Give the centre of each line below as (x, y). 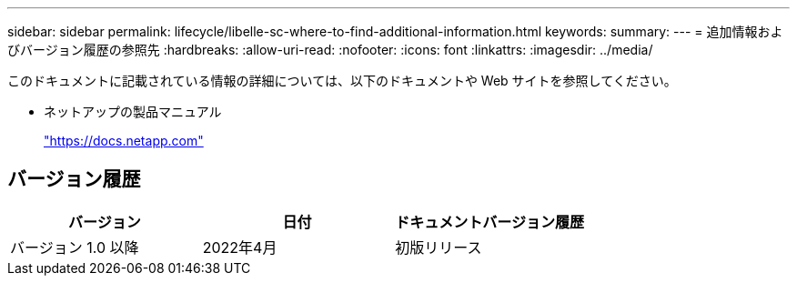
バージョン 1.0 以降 (75, 247)
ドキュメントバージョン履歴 (490, 222)
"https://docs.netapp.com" (124, 141)
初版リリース (439, 247)
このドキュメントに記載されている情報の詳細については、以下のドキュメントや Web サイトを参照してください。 (342, 81)
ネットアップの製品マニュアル (133, 111)
